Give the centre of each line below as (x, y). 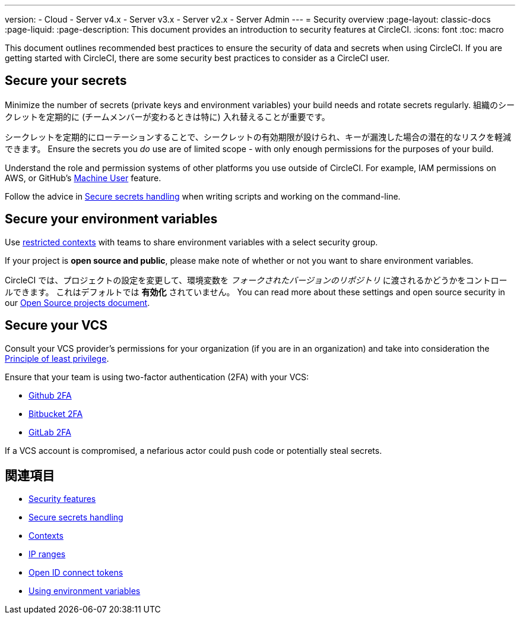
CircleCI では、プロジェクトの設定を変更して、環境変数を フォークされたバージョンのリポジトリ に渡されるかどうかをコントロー (256, 280)
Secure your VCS (56, 326)
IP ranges (47, 554)
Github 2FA (50, 395)
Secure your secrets (66, 81)
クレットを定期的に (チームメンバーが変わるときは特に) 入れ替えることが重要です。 (167, 116)
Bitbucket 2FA (56, 413)
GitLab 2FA (50, 432)
